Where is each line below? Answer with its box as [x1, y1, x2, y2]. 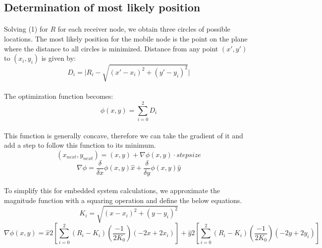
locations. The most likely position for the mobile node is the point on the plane [4, 33, 248, 43]
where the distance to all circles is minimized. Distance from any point [4, 43, 218, 53]
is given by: [41, 53, 76, 63]
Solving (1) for [4, 24, 48, 34]
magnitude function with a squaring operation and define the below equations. [4, 195, 242, 206]
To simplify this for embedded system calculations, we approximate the [4, 185, 220, 196]
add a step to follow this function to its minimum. [4, 140, 156, 150]
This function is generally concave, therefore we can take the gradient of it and [4, 130, 243, 140]
